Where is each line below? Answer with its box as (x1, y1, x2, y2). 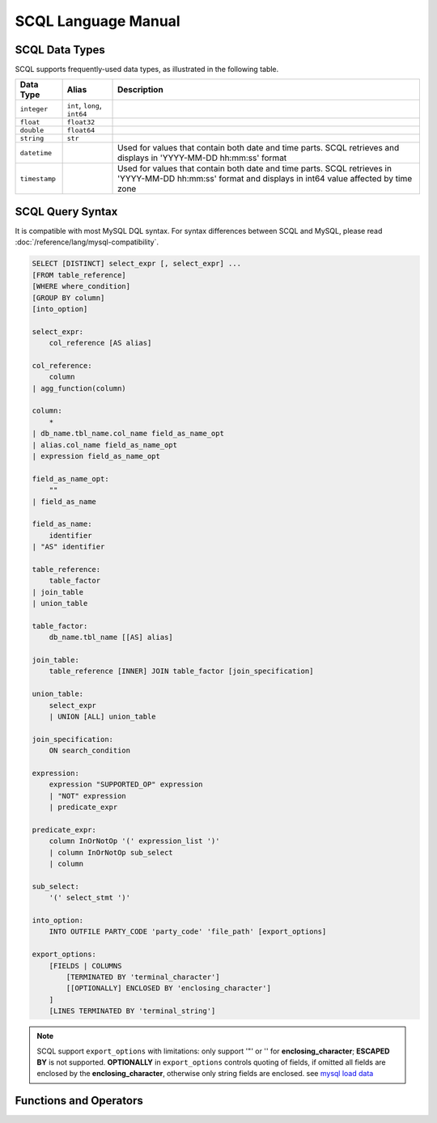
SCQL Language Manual (15, 12, 181, 30)
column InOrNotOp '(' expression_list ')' (49, 837, 220, 845)
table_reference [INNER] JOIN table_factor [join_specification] (49, 667, 314, 676)
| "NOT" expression (49, 791, 127, 800)
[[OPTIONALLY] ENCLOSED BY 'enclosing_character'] (66, 984, 271, 993)
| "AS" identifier (32, 542, 105, 552)
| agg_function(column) (32, 384, 127, 392)
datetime (19, 148, 53, 157)
